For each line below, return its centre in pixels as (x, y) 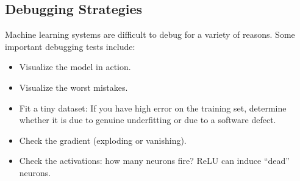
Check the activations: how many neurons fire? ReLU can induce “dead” (154, 161)
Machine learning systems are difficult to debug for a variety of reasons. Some (150, 34)
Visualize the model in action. (75, 67)
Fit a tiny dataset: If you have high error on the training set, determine (153, 108)
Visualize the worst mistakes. (73, 87)
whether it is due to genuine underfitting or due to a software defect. (148, 120)
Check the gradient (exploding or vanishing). (103, 140)
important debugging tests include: (70, 46)
